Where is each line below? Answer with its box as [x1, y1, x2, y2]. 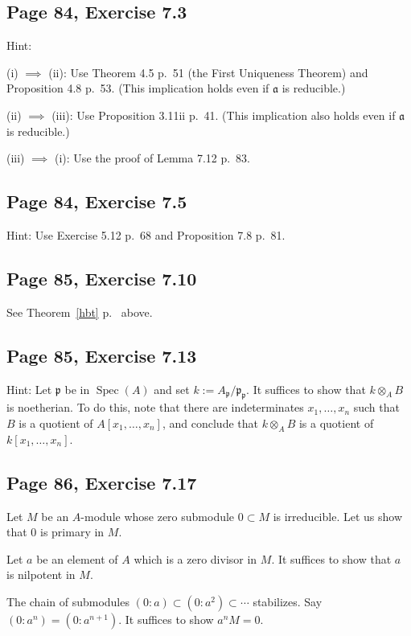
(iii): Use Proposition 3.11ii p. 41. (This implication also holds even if [51, 106, 396, 123]
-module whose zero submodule [80, 507, 235, 524]
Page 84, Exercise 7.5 [6, 189, 187, 214]
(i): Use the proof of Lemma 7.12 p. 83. [55, 150, 251, 166]
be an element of [36, 550, 118, 567]
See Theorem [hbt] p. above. [6, 303, 153, 320]
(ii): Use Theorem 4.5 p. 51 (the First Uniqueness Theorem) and [48, 64, 368, 80]
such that [353, 399, 400, 416]
